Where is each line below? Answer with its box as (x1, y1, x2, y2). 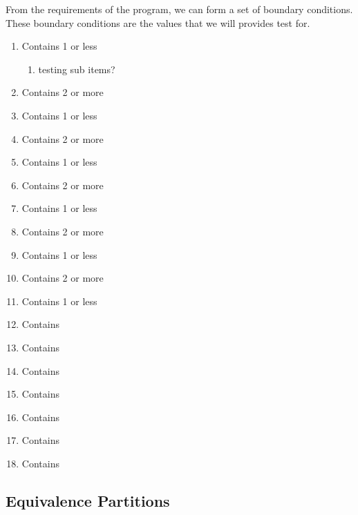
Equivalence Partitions (6, 489, 170, 511)
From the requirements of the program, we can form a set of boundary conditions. (6, 2, 353, 16)
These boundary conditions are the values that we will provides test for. (6, 15, 310, 30)
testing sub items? (38, 61, 115, 76)
